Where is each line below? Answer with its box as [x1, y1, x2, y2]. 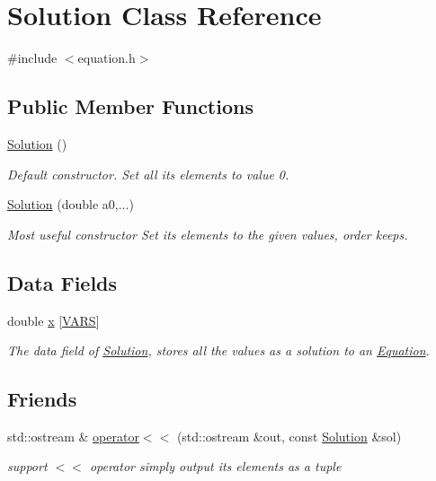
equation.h [77, 48, 136, 67]
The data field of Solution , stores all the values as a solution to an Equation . [7, 341, 430, 360]
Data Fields [7, 268, 118, 296]
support [7, 457, 48, 476]
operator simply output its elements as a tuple [89, 457, 342, 476]
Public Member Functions [7, 92, 254, 120]
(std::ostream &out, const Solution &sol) [176, 426, 402, 445]
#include [7, 48, 58, 67]
